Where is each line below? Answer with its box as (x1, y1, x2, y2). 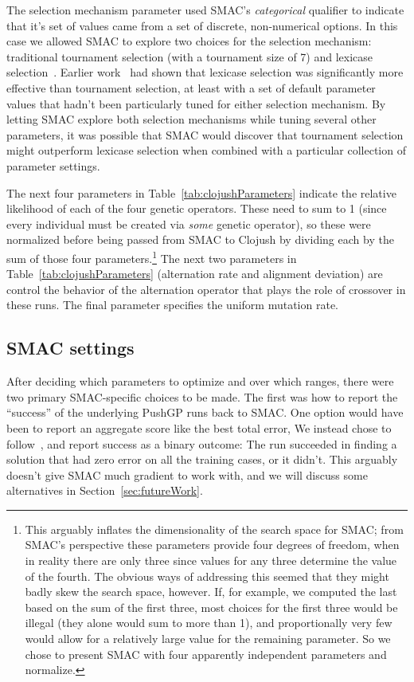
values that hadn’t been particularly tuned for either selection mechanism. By (6, 95, 386, 112)
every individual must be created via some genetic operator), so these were (6, 215, 371, 232)
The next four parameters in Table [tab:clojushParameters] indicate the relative (6, 184, 396, 201)
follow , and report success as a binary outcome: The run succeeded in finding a (6, 435, 397, 452)
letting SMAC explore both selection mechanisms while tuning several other (6, 111, 377, 127)
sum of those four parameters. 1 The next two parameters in (6, 247, 297, 266)
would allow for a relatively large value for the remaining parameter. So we (25, 630, 391, 647)
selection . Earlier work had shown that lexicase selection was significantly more (6, 64, 404, 80)
